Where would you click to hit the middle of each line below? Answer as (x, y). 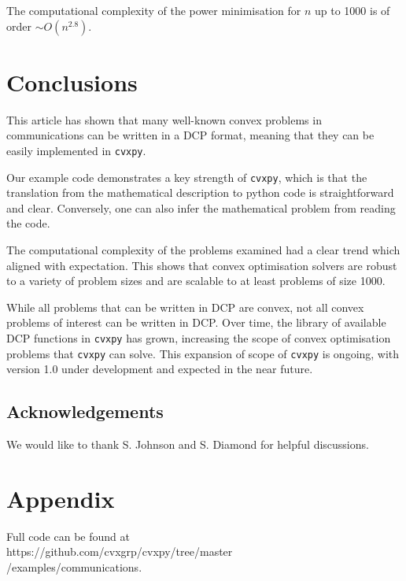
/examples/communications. (74, 566)
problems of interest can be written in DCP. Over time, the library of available (196, 322)
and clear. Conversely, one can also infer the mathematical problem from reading (201, 207)
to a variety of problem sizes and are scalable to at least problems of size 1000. (196, 281)
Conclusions (72, 81)
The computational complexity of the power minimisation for (154, 10)
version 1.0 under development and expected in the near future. (160, 369)
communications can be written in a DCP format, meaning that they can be (190, 135)
